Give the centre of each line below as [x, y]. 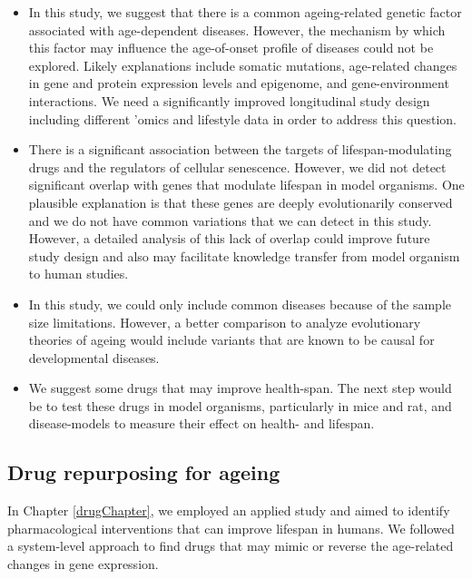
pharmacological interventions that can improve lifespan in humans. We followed [231, 528]
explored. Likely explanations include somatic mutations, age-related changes [243, 65]
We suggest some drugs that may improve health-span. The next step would [240, 388]
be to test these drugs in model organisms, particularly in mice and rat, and [240, 405]
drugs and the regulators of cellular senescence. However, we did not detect [237, 167]
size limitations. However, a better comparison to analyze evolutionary [225, 322]
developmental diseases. [94, 357]
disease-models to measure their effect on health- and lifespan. [202, 423]
